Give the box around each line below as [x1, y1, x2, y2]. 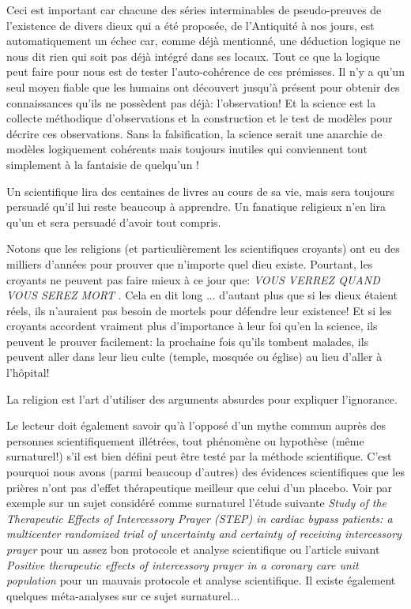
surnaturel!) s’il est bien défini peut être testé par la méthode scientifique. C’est [6, 448, 392, 464]
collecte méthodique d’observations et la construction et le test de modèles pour [6, 110, 393, 126]
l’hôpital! [6, 364, 50, 381]
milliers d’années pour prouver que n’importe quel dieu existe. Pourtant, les [6, 255, 373, 272]
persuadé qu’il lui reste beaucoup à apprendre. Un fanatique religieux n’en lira [6, 198, 386, 215]
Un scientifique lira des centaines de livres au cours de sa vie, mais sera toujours [6, 182, 394, 199]
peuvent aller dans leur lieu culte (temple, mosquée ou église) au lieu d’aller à [6, 348, 383, 365]
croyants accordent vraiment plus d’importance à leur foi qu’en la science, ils [6, 318, 378, 334]
